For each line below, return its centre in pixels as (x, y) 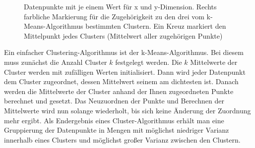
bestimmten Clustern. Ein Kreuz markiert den (156, 26)
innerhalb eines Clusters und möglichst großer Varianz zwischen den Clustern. (122, 139)
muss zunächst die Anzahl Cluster (56, 62)
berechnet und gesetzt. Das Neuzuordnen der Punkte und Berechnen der (114, 101)
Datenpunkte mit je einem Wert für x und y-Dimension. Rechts (120, 6)
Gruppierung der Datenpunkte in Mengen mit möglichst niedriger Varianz (117, 130)
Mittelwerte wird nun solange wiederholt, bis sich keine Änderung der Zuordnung (127, 110)
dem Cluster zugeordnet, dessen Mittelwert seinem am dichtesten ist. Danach (121, 81)
